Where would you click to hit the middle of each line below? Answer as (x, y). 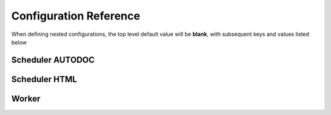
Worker (26, 98)
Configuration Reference (76, 16)
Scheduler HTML (44, 79)
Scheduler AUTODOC (53, 60)
